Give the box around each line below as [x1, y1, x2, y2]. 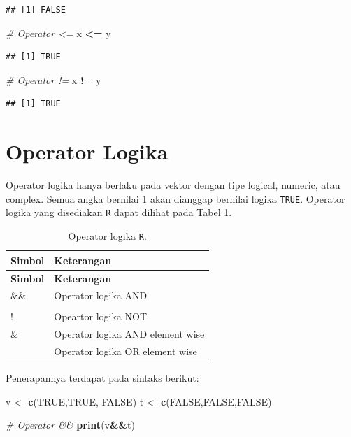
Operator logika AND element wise [54, 327, 205, 341]
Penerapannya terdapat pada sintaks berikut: [6, 371, 199, 385]
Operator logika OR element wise [54, 344, 197, 359]
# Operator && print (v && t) [6, 417, 135, 432]
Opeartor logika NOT [54, 309, 148, 324]
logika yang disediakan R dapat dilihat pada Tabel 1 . [6, 205, 232, 220]
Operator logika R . [68, 229, 147, 243]
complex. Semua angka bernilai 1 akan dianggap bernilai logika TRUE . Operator [6, 191, 345, 206]
